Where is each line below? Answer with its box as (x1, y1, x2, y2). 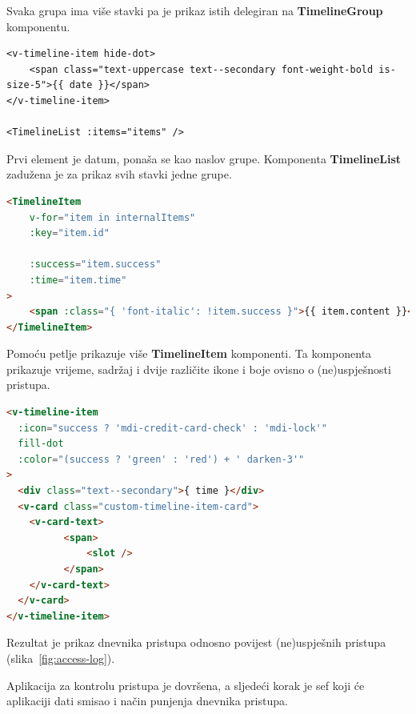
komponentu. (6, 18, 70, 34)
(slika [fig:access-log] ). (6, 649, 115, 666)
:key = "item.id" (29, 227, 110, 239)
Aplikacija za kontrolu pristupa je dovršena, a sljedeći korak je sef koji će (6, 676, 365, 693)
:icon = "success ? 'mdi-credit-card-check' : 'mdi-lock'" (18, 422, 327, 434)
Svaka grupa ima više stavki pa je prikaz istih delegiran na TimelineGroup (6, 2, 383, 18)
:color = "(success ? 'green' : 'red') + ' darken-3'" (18, 453, 305, 465)
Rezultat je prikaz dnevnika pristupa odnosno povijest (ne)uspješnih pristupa (6, 634, 386, 651)
